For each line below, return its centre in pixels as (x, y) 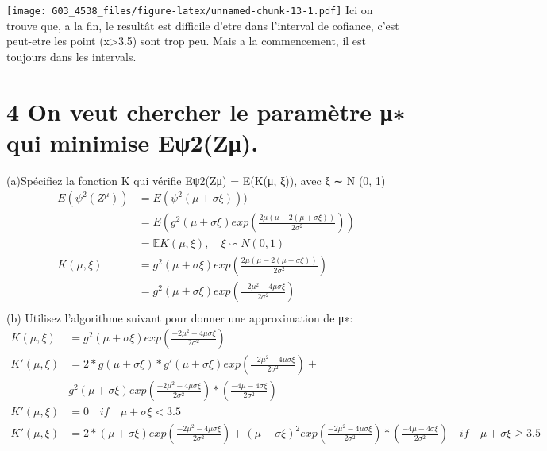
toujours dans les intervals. (71, 56)
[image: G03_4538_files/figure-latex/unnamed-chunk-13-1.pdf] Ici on (190, 10)
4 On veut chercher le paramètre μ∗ (206, 111)
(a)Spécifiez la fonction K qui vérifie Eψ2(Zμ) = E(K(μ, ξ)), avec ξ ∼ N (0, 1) (196, 180)
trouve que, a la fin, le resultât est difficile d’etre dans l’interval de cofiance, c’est (203, 25)
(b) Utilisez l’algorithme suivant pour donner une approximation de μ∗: (180, 317)
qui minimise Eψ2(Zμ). (133, 142)
